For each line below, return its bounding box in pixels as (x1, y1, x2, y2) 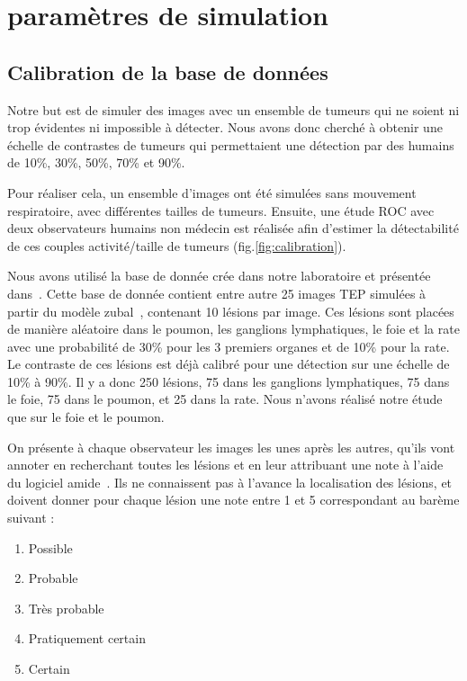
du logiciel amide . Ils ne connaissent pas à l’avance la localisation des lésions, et (7, 472, 453, 491)
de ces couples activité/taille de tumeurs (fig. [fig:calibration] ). (7, 236, 346, 255)
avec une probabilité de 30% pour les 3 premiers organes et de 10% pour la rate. (7, 336, 450, 355)
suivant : (7, 508, 55, 527)
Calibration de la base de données (7, 58, 328, 85)
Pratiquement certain (28, 629, 146, 648)
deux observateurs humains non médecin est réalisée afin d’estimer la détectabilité (7, 219, 459, 237)
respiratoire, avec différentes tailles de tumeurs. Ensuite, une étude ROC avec (7, 201, 435, 220)
